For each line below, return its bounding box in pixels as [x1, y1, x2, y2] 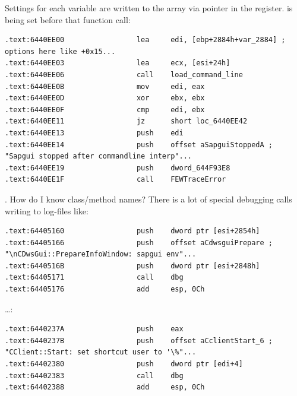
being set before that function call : [5, 13, 131, 26]
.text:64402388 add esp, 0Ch [5, 383, 205, 392]
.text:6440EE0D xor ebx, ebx [5, 94, 205, 103]
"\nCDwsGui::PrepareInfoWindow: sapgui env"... [5, 250, 197, 259]
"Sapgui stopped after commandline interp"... [5, 152, 192, 161]
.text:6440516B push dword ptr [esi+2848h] [5, 261, 260, 270]
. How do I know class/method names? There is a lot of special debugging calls [5, 192, 292, 205]
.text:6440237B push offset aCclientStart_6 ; [5, 336, 273, 345]
